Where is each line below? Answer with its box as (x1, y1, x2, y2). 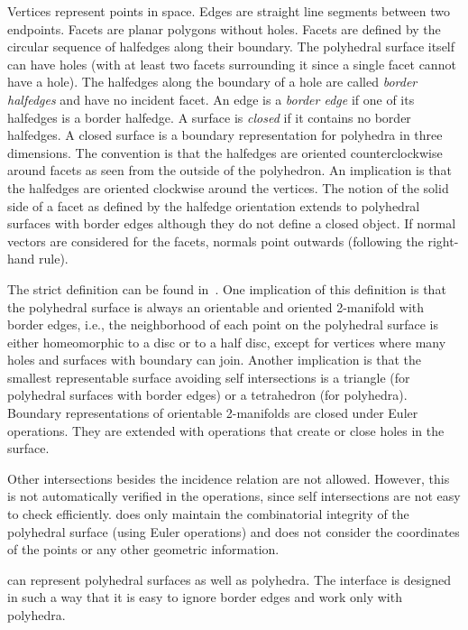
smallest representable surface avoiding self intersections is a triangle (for (7, 367, 410, 386)
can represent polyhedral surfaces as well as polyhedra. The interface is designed (7, 570, 451, 588)
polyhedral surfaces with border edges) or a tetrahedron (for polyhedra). (7, 385, 408, 404)
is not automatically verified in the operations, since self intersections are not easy (7, 486, 461, 505)
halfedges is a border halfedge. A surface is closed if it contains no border (7, 107, 411, 126)
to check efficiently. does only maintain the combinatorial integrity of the (7, 505, 409, 523)
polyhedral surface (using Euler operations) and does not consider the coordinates (7, 522, 460, 541)
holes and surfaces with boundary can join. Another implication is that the (7, 350, 421, 369)
